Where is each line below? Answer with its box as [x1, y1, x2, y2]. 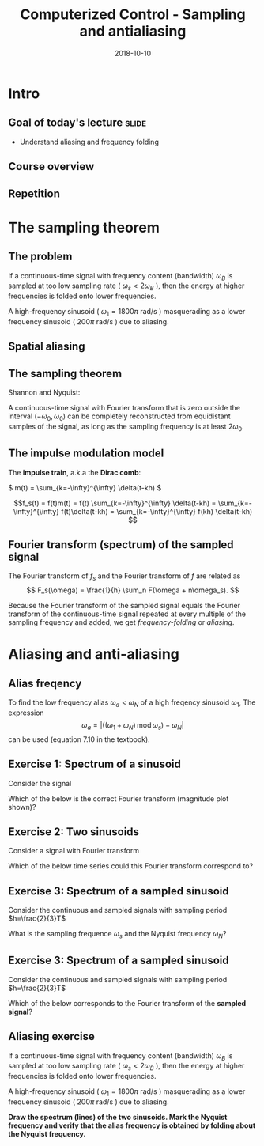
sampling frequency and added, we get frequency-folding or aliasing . [8, 618, 235, 627]
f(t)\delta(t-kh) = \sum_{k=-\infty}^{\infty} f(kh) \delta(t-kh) [60, 506, 253, 516]
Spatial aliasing [8, 340, 85, 354]
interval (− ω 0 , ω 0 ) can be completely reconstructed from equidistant [8, 411, 231, 422]
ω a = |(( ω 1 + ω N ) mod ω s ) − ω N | [81, 720, 184, 732]
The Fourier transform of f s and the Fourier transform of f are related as [8, 571, 241, 583]
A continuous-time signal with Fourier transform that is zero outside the [8, 403, 241, 413]
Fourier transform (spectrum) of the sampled [8, 538, 235, 551]
